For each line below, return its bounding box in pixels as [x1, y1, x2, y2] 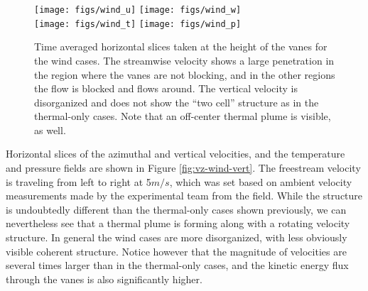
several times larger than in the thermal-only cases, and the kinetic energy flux [6, 258, 349, 273]
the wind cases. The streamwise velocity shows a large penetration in [34, 53, 335, 67]
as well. [34, 122, 66, 137]
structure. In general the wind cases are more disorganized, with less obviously [6, 230, 347, 245]
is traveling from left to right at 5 [6, 174, 151, 189]
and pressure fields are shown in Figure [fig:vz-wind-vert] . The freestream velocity [6, 160, 361, 175]
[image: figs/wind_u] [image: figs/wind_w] [34, 5, 242, 15]
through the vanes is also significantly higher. [6, 271, 202, 286]
